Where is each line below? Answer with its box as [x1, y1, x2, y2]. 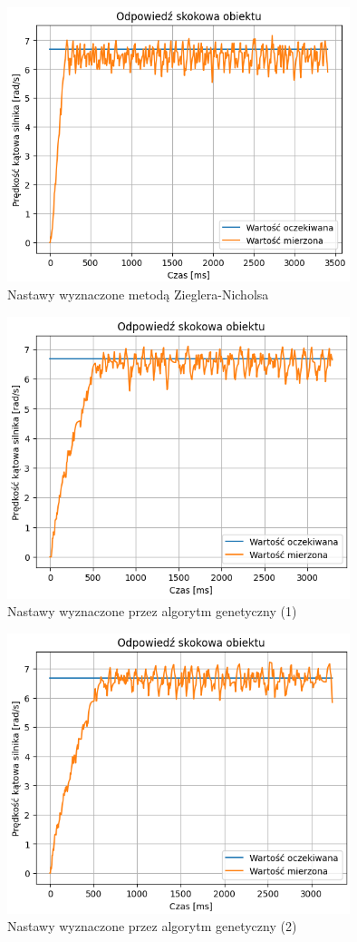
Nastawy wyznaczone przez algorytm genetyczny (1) [7, 602, 297, 621]
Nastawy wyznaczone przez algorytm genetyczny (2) [7, 917, 297, 936]
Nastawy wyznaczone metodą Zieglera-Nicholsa [7, 285, 269, 304]
